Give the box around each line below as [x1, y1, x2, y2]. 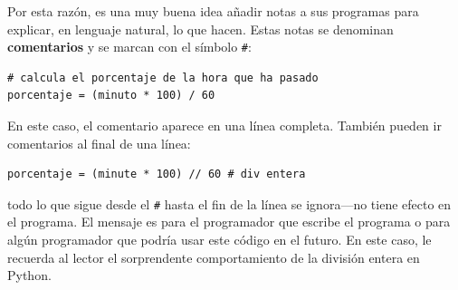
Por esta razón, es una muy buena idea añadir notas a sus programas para [7, 2, 419, 20]
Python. [7, 266, 52, 285]
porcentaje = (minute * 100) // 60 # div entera [7, 168, 306, 181]
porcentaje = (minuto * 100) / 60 [7, 89, 215, 102]
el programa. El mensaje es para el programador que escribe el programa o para [7, 212, 451, 231]
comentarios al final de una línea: [7, 133, 191, 152]
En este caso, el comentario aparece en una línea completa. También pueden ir [7, 116, 442, 135]
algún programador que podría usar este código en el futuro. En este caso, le [7, 230, 432, 249]
